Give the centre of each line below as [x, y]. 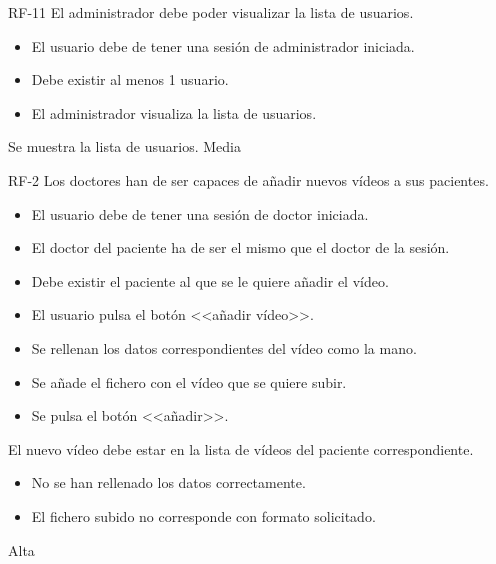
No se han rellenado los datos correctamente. [168, 482]
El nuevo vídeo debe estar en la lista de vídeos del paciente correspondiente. [241, 448]
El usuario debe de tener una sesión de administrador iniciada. [223, 45]
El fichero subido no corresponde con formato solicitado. [203, 515]
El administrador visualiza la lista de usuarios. [174, 112]
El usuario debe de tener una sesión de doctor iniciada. [200, 213]
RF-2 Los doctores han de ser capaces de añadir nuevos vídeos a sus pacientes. [248, 179]
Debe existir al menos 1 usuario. [130, 79]
